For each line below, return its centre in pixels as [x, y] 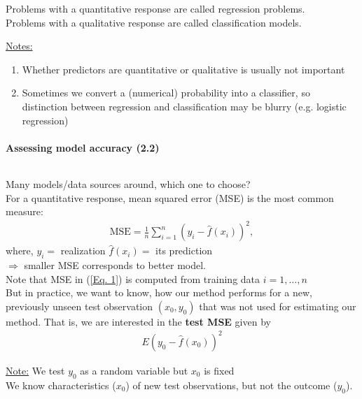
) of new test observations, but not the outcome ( [231, 385]
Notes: [19, 46]
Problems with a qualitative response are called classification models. [154, 22]
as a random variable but [134, 370]
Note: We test [35, 370]
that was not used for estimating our [278, 306]
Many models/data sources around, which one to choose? [128, 183]
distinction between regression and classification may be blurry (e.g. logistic [184, 106]
